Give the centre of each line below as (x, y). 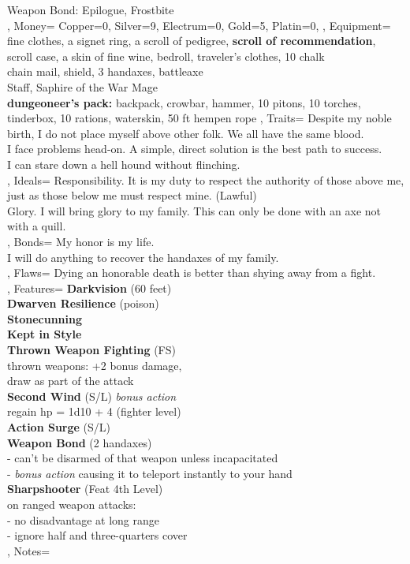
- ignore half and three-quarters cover (97, 535)
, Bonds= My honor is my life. (81, 241)
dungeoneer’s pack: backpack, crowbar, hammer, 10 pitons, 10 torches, (184, 102)
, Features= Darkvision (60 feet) (89, 288)
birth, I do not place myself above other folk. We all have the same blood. (186, 133)
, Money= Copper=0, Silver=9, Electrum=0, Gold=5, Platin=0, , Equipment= (199, 25)
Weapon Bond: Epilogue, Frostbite (91, 9)
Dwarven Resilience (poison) (83, 303)
